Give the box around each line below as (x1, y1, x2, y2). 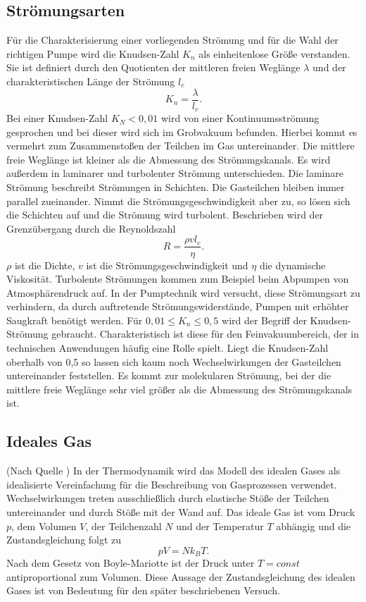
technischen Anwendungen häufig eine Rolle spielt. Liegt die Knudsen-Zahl (6, 340, 329, 355)
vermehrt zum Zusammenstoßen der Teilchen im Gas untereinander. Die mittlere (6, 138, 355, 153)
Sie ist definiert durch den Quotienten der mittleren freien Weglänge (6, 60, 301, 75)
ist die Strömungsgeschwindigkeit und (86, 257, 248, 272)
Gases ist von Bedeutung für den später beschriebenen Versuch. (6, 583, 281, 598)
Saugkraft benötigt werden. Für (6, 312, 143, 327)
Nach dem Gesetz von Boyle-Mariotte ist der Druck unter (6, 555, 255, 570)
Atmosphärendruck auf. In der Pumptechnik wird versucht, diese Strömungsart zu (6, 285, 360, 300)
